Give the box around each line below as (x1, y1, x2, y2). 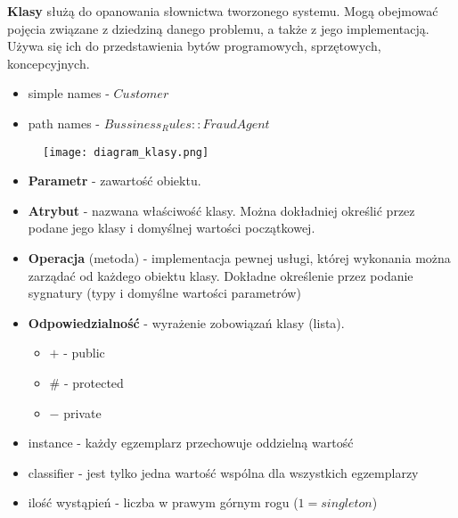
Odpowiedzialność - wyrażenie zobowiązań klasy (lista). (28, 313, 345, 332)
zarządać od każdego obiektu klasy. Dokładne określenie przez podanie (28, 266, 413, 284)
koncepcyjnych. (7, 53, 90, 72)
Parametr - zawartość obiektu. (28, 171, 201, 190)
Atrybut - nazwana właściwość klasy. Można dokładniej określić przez (28, 201, 415, 219)
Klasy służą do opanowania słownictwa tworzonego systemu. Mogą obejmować (7, 2, 438, 20)
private (63, 403, 102, 422)
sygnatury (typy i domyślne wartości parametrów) (28, 284, 301, 302)
